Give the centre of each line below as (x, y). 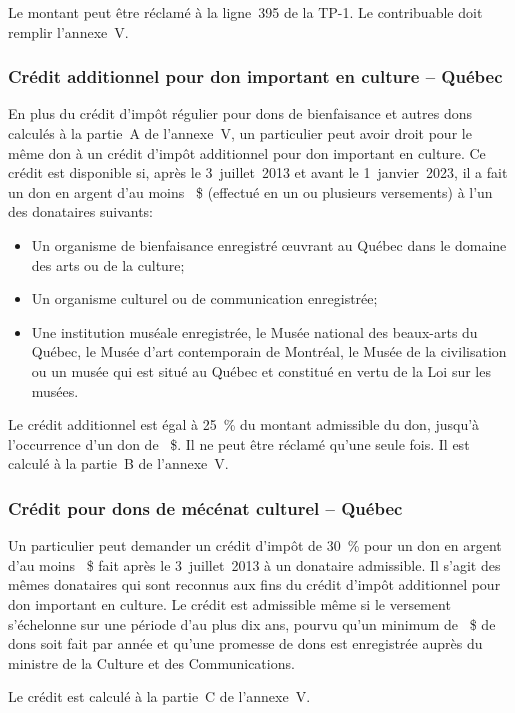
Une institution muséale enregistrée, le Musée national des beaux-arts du (254, 331)
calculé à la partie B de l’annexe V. (118, 463)
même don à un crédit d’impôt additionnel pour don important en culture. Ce (247, 152)
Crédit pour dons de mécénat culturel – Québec (205, 507)
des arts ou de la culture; (108, 264)
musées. (55, 390)
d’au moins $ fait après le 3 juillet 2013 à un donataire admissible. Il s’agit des (254, 564)
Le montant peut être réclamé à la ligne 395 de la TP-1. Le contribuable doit (245, 12)
